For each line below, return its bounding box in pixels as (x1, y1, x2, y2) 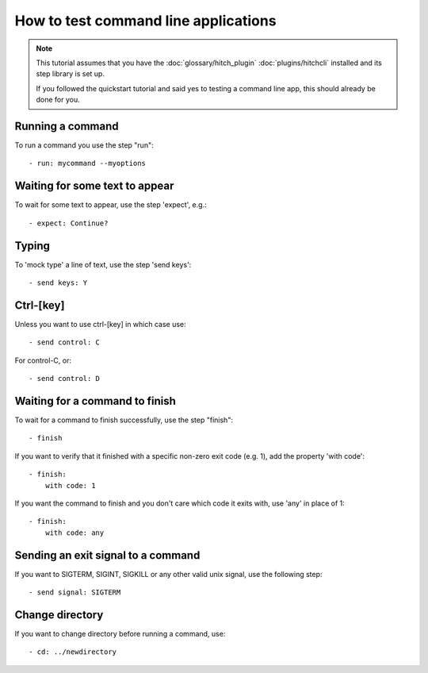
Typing (14, 239, 51, 252)
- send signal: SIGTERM (29, 588, 121, 597)
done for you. (36, 95, 81, 105)
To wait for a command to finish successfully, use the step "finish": (14, 415, 234, 425)
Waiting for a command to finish (14, 394, 176, 408)
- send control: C (29, 338, 101, 347)
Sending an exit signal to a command (14, 548, 201, 562)
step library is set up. (36, 69, 105, 79)
